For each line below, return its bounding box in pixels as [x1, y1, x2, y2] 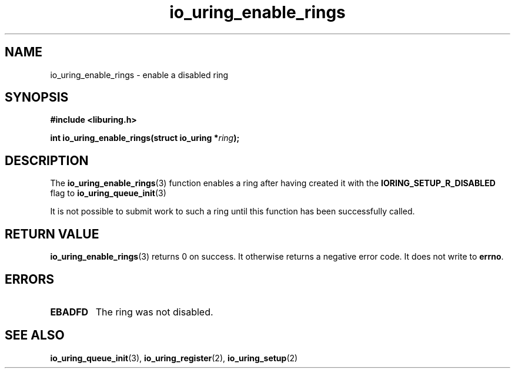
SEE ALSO [5, 328, 65, 343]
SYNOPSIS [5, 90, 69, 105]
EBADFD [50, 305, 89, 318]
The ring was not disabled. [95, 305, 213, 318]
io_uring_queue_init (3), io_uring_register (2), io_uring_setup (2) [50, 352, 298, 363]
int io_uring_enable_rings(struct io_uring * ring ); [50, 133, 240, 143]
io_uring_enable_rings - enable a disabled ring [50, 69, 229, 80]
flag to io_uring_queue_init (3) [50, 188, 166, 199]
